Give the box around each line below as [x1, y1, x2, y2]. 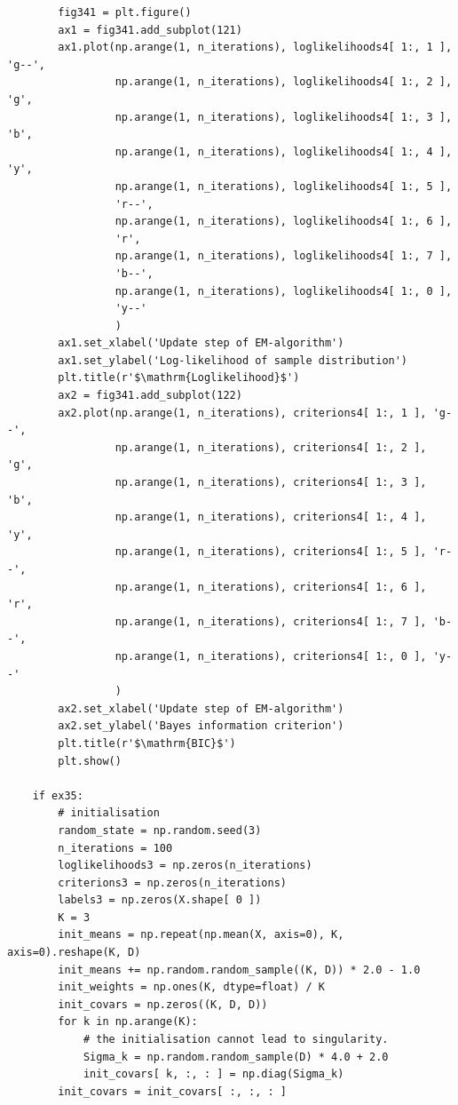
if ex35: [32, 789, 83, 802]
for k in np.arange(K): [58, 1015, 198, 1029]
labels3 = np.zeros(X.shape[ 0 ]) [58, 894, 262, 907]
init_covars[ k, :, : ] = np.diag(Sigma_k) [83, 1068, 344, 1081]
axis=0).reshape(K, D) [7, 946, 141, 959]
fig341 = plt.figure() [58, 6, 192, 19]
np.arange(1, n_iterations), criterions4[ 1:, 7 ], [114, 615, 427, 628]
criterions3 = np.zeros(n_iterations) [58, 876, 287, 889]
